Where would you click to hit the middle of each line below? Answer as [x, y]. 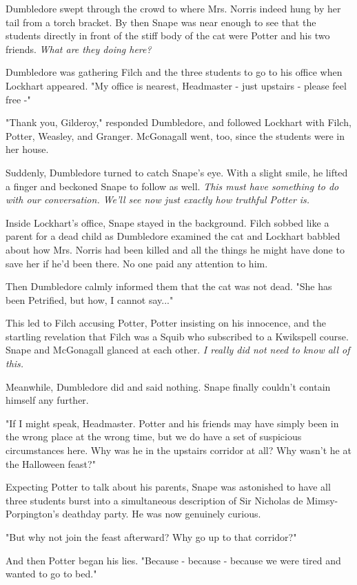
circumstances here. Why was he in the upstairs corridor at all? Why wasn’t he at [178, 450]
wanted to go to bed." [51, 574]
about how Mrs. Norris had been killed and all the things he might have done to [175, 249]
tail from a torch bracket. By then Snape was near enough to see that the [161, 22]
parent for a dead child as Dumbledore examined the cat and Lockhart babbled [173, 236]
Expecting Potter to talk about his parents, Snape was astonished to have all [168, 487]
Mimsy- [322, 500]
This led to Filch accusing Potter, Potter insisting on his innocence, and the [166, 323]
